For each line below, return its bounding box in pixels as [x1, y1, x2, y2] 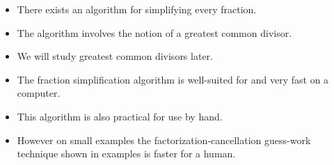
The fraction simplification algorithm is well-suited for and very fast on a [17, 72, 329, 86]
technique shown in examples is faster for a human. [17, 146, 236, 161]
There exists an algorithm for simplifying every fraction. [17, 2, 257, 16]
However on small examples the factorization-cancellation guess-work [17, 132, 311, 147]
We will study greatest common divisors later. [17, 49, 213, 63]
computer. [17, 86, 61, 100]
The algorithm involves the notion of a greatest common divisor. [17, 25, 292, 40]
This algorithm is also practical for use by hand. [17, 109, 223, 123]
